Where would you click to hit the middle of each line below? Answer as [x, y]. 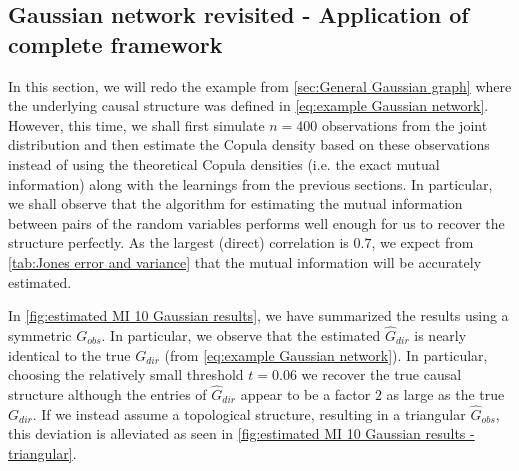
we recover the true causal [381, 374]
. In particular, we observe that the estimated [241, 334]
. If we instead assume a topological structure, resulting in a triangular [249, 413]
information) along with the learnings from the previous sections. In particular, [250, 183]
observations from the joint [405, 124]
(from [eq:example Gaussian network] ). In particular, [326, 354]
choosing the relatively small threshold [126, 374]
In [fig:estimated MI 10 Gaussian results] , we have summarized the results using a [258, 315]
